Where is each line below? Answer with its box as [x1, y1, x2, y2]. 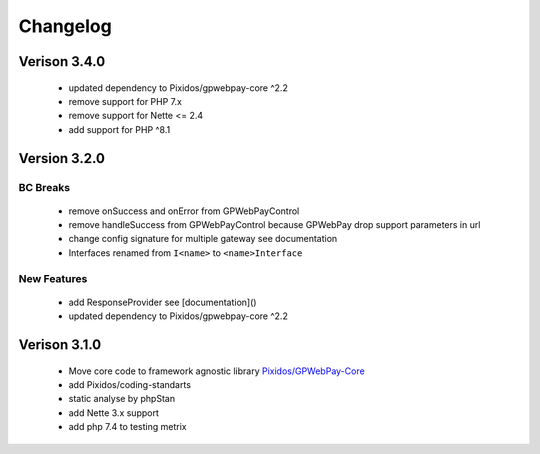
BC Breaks [18, 180, 70, 194]
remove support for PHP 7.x [68, 95, 182, 107]
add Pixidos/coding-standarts [68, 379, 192, 391]
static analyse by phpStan [68, 393, 175, 405]
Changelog [18, 15, 112, 37]
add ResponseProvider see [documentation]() [68, 296, 257, 308]
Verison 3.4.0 [18, 53, 106, 70]
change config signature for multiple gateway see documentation [68, 233, 338, 245]
